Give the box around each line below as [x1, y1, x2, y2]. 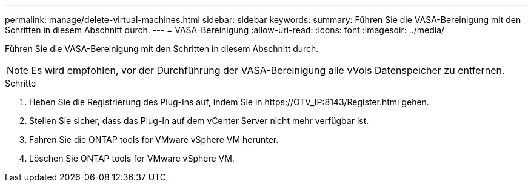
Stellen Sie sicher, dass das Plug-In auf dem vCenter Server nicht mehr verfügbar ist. [29, 116, 369, 126]
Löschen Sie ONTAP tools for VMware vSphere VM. [29, 153, 235, 163]
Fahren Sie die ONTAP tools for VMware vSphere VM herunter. [29, 134, 279, 145]
